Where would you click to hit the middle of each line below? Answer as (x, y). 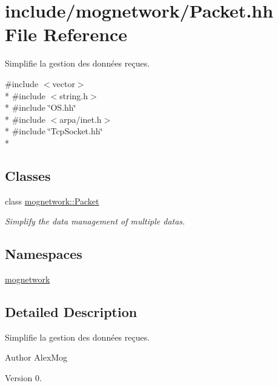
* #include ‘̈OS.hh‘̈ (41, 107)
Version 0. (23, 378)
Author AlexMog (36, 357)
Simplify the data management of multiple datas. (95, 221)
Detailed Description (71, 312)
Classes (28, 175)
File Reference (66, 34)
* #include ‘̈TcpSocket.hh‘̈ (54, 131)
